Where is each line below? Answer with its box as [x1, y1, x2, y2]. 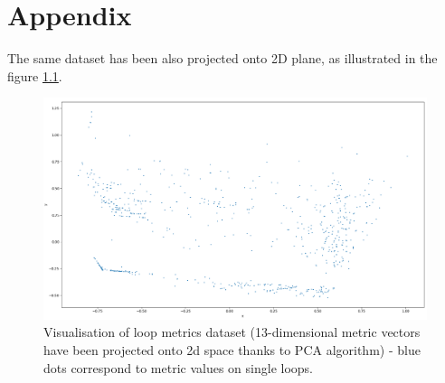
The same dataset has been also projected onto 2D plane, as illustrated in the [7, 49, 438, 68]
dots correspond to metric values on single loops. [43, 358, 313, 377]
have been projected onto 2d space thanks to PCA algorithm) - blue [43, 341, 421, 360]
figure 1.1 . [7, 66, 62, 85]
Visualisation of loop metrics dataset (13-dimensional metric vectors [43, 322, 421, 341]
